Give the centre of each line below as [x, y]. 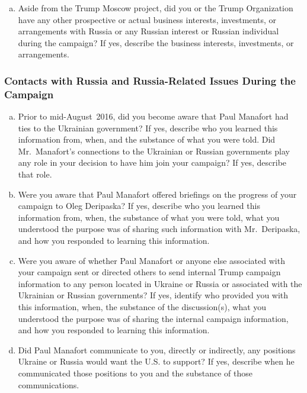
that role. [35, 174]
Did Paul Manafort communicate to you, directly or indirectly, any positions [157, 349]
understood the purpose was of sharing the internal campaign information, [153, 318]
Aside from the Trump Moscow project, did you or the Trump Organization [156, 8]
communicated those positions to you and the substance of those [135, 373]
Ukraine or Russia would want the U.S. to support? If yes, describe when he [156, 361]
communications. [49, 384]
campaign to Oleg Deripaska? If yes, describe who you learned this [139, 206]
